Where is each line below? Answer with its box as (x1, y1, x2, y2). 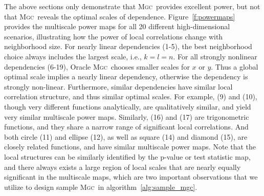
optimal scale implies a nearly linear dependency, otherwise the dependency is (4, 71, 248, 82)
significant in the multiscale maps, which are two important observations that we (4, 171, 258, 182)
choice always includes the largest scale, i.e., (4, 51, 142, 61)
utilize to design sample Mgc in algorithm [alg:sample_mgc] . (4, 181, 197, 192)
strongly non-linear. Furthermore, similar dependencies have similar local (4, 81, 233, 92)
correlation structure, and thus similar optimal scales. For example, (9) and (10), (4, 91, 257, 102)
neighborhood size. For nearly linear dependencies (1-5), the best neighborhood (4, 41, 252, 52)
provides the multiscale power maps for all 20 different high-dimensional (4, 21, 230, 32)
